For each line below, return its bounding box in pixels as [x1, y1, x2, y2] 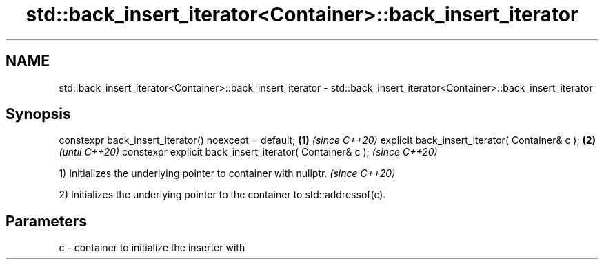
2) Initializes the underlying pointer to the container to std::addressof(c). [59, 189, 386, 201]
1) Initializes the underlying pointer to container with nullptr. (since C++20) [59, 167, 396, 180]
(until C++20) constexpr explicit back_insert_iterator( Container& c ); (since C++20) [59, 146, 438, 158]
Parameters [6, 212, 87, 230]
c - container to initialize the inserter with [59, 242, 245, 254]
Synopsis [6, 105, 71, 123]
